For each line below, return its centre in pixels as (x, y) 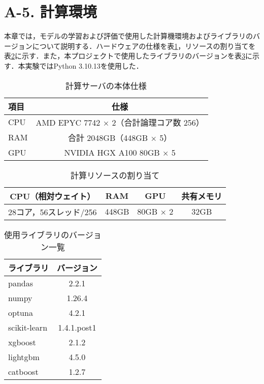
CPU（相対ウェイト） (53, 196)
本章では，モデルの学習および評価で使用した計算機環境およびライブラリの (128, 36)
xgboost (22, 342)
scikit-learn (28, 327)
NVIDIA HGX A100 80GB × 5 (120, 152)
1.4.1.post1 (77, 327)
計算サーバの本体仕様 (106, 85)
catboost (23, 371)
